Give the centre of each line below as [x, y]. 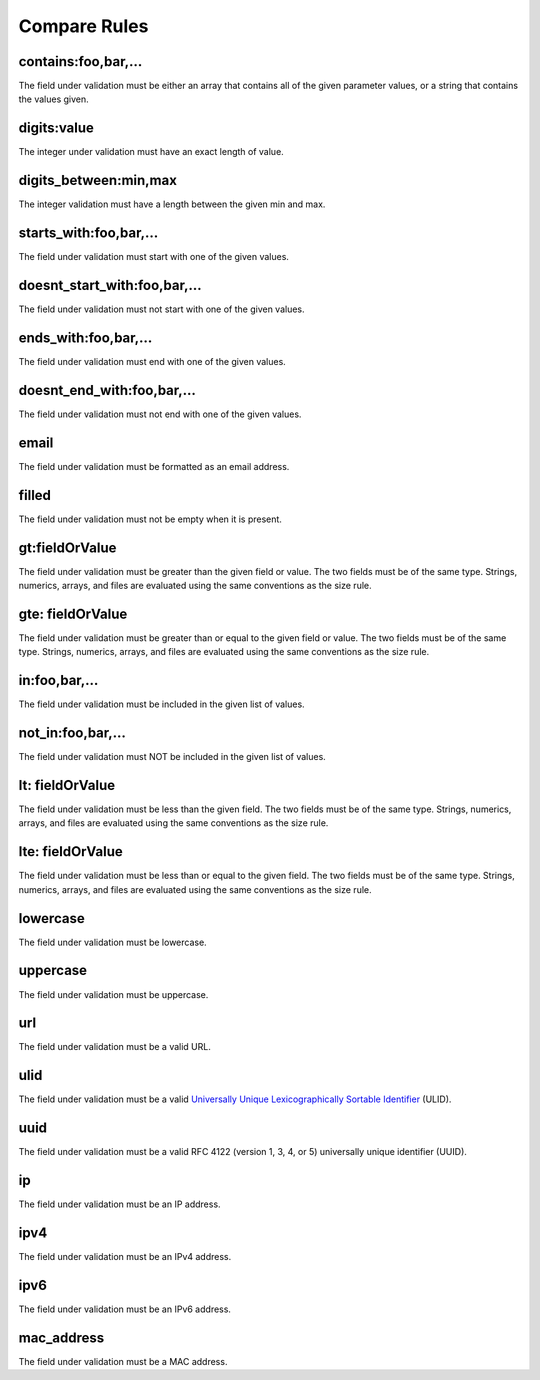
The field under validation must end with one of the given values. [152, 361]
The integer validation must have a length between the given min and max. [172, 204]
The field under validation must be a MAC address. [123, 1361]
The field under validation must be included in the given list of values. [161, 704]
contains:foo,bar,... [80, 61]
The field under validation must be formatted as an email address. [154, 466]
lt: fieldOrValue [66, 785]
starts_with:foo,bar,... [88, 233]
